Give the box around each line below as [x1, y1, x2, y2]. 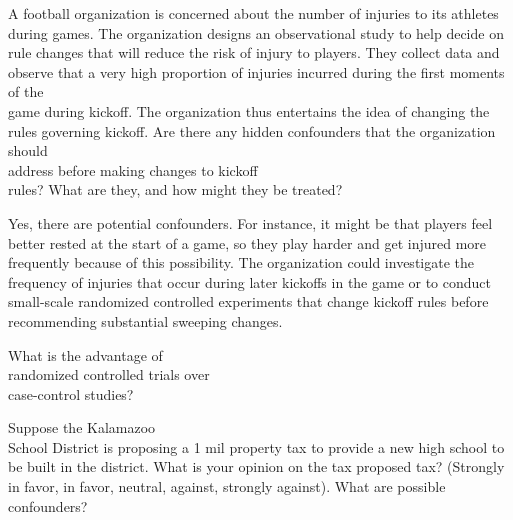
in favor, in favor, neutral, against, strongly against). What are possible [8, 476, 446, 497]
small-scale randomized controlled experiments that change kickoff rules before [8, 291, 489, 312]
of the [8, 81, 44, 102]
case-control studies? [8, 383, 134, 404]
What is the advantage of [8, 344, 163, 365]
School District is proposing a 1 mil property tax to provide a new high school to [8, 436, 505, 457]
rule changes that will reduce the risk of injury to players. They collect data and [8, 42, 500, 63]
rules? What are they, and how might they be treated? [8, 179, 343, 200]
